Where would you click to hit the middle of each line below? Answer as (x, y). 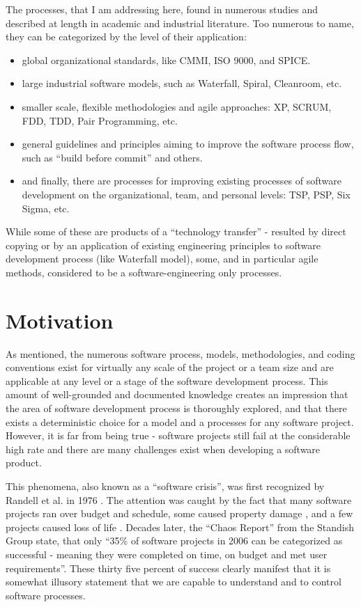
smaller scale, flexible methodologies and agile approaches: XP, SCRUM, (177, 106)
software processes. (46, 595)
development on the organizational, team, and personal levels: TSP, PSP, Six (186, 194)
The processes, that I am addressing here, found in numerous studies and (162, 9)
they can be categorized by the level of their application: (126, 37)
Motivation (60, 320)
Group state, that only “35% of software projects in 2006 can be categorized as (174, 541)
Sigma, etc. (46, 208)
